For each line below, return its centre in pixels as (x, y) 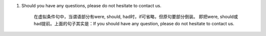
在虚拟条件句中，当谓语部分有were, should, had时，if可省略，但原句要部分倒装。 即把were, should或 (136, 17)
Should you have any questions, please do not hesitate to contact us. (91, 6)
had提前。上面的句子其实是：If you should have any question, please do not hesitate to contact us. (134, 23)
